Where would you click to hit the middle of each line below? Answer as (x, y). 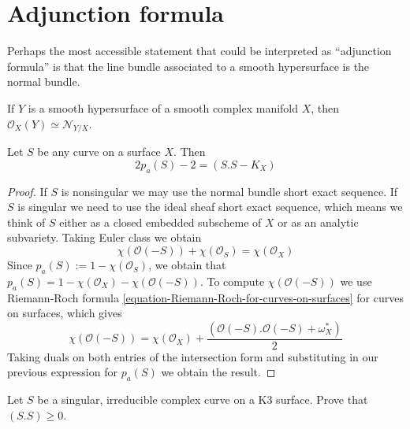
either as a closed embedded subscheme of (160, 222)
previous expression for (62, 372)
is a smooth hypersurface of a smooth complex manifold (163, 107)
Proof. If (27, 191)
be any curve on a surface (99, 152)
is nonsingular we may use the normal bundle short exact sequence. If (229, 191)
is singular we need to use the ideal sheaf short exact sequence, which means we (210, 207)
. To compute (232, 281)
